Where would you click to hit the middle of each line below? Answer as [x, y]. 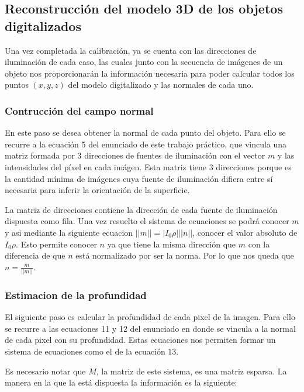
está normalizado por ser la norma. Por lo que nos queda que [185, 255]
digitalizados [43, 25]
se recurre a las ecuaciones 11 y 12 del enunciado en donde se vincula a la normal [150, 328]
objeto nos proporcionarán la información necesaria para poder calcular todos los [150, 73]
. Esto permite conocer [56, 244]
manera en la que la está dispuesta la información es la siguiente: [121, 382]
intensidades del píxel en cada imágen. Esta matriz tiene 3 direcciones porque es [148, 166]
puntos [17, 85]
